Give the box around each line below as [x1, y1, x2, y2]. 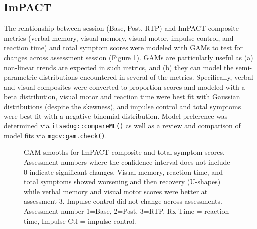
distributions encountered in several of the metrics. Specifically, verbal [39, 72, 253, 82]
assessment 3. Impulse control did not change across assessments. [24, 196, 222, 206]
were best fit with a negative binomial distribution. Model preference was [4, 111, 228, 121]
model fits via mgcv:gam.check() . [4, 130, 107, 140]
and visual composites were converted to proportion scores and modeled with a [4, 81, 245, 92]
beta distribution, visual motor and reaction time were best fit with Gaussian [4, 91, 240, 102]
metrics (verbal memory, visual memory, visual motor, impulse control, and [4, 32, 234, 43]
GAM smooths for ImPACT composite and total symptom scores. [24, 147, 225, 157]
